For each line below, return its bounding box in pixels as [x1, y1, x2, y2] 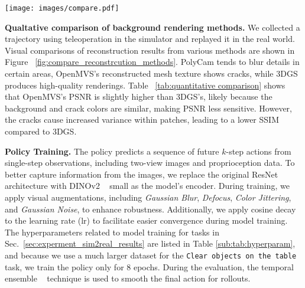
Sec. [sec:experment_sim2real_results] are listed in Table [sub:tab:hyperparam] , [5, 237, 296, 250]
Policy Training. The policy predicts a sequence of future [5, 145, 219, 157]
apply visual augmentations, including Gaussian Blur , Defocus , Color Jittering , [5, 191, 291, 203]
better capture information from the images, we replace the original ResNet [5, 168, 278, 180]
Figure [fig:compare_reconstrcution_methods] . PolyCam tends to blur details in [5, 55, 300, 68]
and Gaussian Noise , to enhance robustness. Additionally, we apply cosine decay [5, 202, 296, 215]
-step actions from [226, 145, 291, 157]
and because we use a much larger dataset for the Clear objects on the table [5, 248, 297, 261]
